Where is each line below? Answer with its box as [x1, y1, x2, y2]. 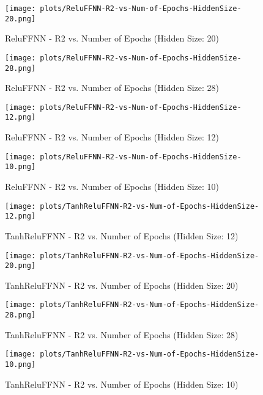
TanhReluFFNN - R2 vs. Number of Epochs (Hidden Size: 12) [5, 229, 239, 242]
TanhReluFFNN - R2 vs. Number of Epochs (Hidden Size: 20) [5, 278, 239, 291]
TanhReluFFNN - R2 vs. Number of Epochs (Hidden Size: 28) [5, 328, 239, 341]
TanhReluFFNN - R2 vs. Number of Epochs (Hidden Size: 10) [5, 377, 239, 390]
